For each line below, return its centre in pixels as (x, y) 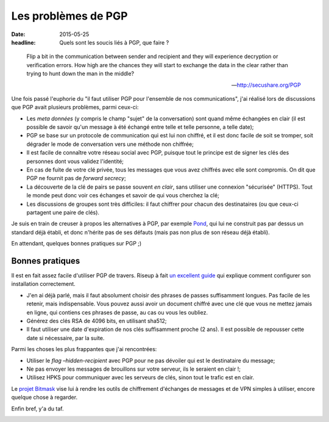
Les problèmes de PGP (69, 16)
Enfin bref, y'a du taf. (37, 409)
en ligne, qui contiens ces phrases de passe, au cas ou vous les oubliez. (117, 312)
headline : (23, 42)
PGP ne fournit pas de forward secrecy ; (76, 178)
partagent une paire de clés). (63, 212)
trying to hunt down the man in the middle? (80, 74)
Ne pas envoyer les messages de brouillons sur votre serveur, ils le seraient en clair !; (133, 369)
